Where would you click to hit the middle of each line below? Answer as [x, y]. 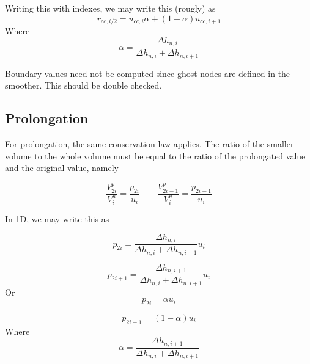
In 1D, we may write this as [57, 219]
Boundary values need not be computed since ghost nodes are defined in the [148, 73]
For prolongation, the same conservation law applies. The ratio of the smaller [149, 143]
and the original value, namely [62, 168]
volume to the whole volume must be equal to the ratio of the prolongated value [155, 155]
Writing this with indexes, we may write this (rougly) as [110, 8]
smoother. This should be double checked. [83, 85]
